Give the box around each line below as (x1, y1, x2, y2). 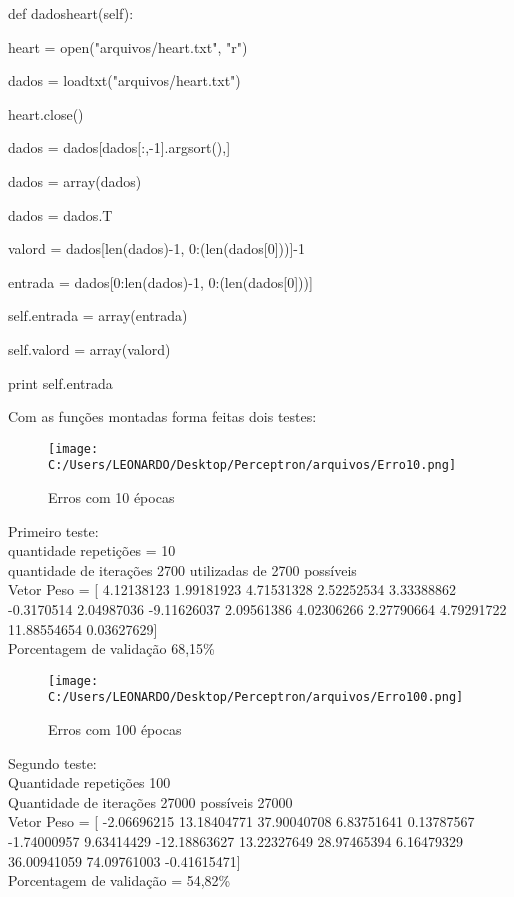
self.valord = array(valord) (8, 338, 171, 359)
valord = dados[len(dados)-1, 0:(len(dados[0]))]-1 (8, 238, 306, 259)
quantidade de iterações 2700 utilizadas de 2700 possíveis (8, 559, 357, 580)
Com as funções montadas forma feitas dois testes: (8, 406, 317, 427)
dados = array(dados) (8, 170, 142, 191)
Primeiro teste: (8, 520, 99, 541)
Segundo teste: (8, 752, 97, 773)
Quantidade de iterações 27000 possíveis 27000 (8, 791, 293, 812)
